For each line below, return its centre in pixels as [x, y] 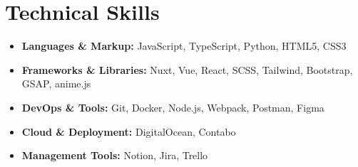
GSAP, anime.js [56, 83]
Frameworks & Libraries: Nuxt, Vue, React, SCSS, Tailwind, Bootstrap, [187, 69]
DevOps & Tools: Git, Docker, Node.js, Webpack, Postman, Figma [173, 107]
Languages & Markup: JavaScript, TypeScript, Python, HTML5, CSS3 [184, 46]
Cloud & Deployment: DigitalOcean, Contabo [129, 131]
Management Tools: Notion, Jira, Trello [115, 155]
